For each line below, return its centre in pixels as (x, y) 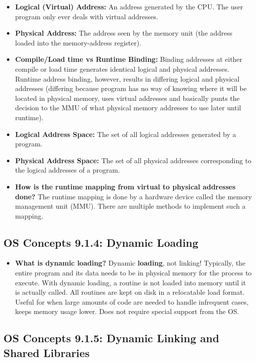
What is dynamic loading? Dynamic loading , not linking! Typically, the (130, 263)
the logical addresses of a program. (68, 170)
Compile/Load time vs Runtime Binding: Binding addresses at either (129, 59)
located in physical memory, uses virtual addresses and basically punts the (127, 98)
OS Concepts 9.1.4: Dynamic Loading (101, 242)
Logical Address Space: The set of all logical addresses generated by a (126, 134)
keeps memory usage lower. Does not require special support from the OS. (127, 311)
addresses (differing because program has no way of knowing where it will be (131, 88)
